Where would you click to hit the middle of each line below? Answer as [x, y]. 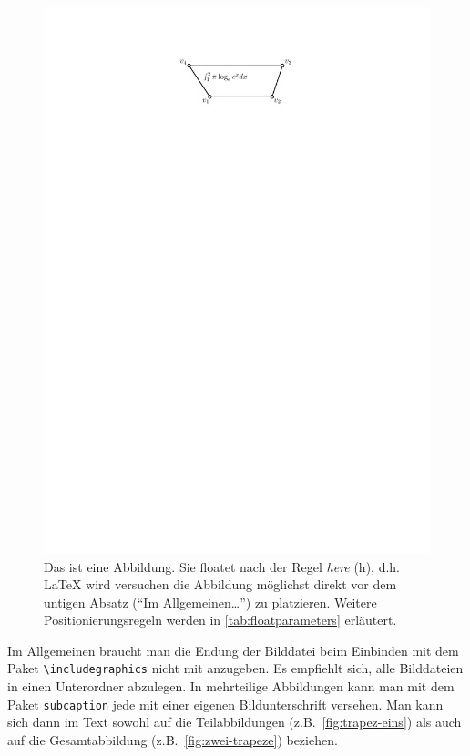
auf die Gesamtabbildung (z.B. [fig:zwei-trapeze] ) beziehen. [173, 739]
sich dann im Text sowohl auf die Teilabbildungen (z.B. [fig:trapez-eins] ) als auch [235, 722]
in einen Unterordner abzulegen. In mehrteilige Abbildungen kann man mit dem [231, 686]
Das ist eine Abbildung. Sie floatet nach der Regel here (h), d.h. [222, 566]
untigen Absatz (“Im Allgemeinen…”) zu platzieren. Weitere [210, 602]
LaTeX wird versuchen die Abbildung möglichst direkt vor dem [220, 584]
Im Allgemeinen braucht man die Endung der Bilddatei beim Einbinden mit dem [233, 650]
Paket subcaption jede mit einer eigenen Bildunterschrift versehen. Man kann [225, 704]
